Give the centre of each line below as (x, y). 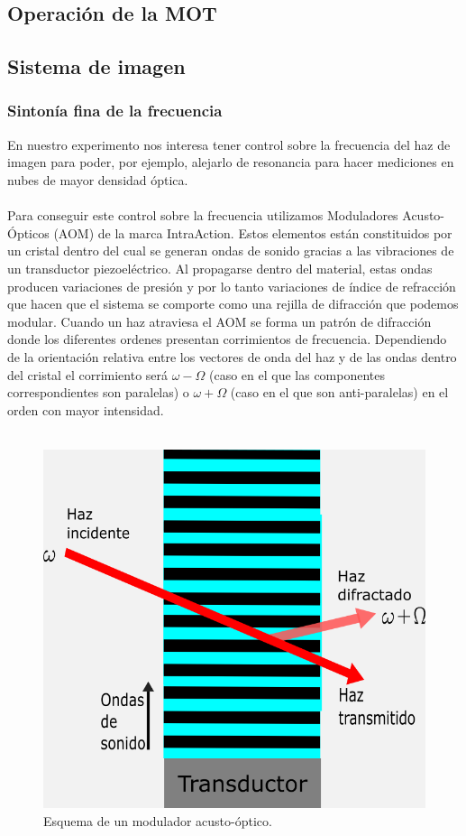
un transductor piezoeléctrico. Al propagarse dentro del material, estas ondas (220, 268)
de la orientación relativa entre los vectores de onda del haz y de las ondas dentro (232, 356)
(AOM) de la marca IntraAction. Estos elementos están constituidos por (253, 232)
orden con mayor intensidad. (86, 409)
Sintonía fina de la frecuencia (115, 111)
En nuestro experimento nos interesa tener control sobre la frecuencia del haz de (229, 144)
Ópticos (28, 232)
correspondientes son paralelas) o (98, 392)
